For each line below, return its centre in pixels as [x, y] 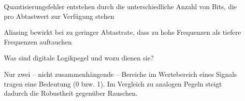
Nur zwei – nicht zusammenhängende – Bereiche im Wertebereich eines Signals [120, 74]
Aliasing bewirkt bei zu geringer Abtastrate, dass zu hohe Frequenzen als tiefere [122, 32]
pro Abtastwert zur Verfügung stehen [59, 16]
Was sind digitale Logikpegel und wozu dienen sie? [79, 58]
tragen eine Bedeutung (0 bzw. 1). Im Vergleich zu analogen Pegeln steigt [113, 83]
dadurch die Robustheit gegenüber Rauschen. [71, 93]
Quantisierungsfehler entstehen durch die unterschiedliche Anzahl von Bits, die [120, 6]
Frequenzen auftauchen [38, 41]
